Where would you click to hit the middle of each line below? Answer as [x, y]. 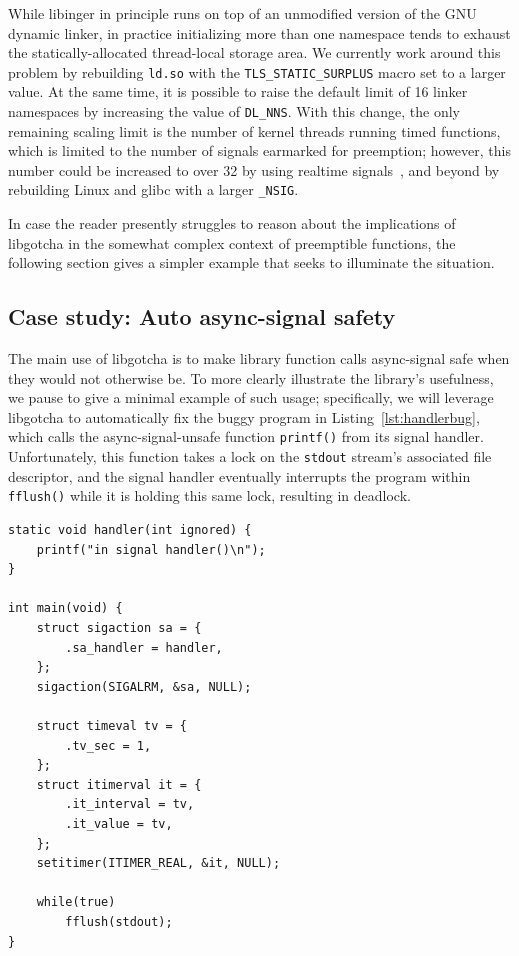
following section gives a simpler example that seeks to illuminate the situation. [251, 262]
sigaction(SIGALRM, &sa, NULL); [144, 686]
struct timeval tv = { [111, 725]
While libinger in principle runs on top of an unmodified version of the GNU [242, 13]
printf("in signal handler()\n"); [151, 549]
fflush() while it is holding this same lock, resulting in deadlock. [209, 495]
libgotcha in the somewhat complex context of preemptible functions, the [232, 242]
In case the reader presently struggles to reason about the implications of [232, 223]
